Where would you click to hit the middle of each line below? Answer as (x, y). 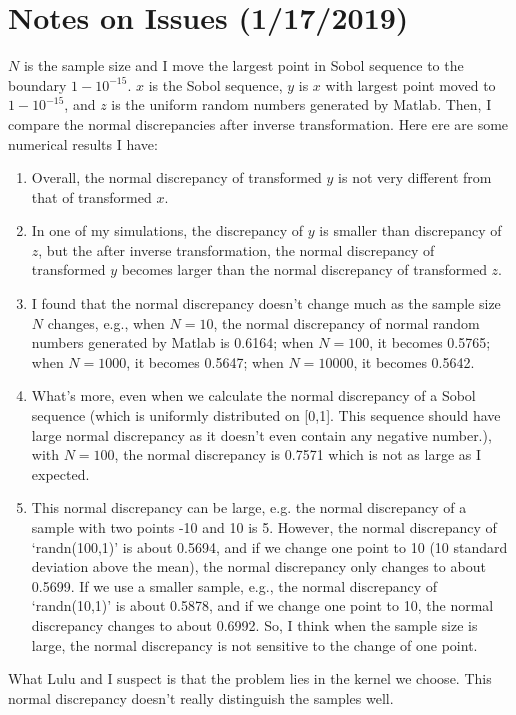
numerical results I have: (83, 143)
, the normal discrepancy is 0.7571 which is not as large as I (298, 454)
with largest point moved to (410, 84)
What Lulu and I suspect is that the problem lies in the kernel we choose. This (250, 678)
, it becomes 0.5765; (430, 342)
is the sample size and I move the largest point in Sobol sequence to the (243, 65)
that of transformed (91, 196)
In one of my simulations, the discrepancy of (167, 230)
